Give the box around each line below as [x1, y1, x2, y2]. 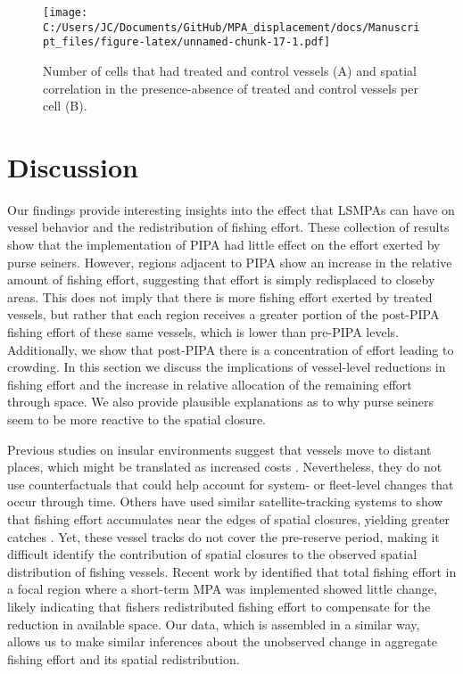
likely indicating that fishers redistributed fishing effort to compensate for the [7, 596, 431, 615]
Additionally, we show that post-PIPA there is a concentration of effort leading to [7, 340, 454, 358]
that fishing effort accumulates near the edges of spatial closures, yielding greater [7, 509, 451, 528]
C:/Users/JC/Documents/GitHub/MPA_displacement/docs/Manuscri [43, 21, 420, 34]
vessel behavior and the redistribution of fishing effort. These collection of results [7, 218, 450, 236]
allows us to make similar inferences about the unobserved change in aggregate [7, 632, 437, 651]
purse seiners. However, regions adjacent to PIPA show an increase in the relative [7, 252, 452, 271]
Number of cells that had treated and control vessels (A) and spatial [43, 61, 417, 79]
